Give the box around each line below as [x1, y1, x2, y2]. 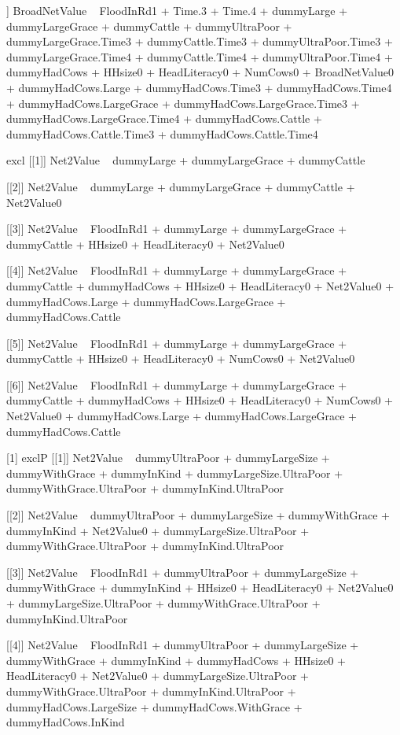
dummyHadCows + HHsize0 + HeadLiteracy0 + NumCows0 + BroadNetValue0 [6, 64, 394, 80]
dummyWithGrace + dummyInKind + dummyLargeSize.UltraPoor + [6, 464, 343, 481]
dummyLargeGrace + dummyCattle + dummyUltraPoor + [6, 17, 292, 34]
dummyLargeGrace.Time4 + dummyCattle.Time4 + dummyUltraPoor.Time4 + [6, 48, 393, 65]
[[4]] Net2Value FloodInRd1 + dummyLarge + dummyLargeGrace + [6, 262, 347, 279]
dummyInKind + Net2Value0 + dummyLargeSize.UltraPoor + [6, 522, 310, 538]
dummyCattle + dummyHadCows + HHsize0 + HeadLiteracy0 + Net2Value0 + [6, 277, 394, 294]
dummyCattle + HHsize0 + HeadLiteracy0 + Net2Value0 [6, 235, 284, 252]
